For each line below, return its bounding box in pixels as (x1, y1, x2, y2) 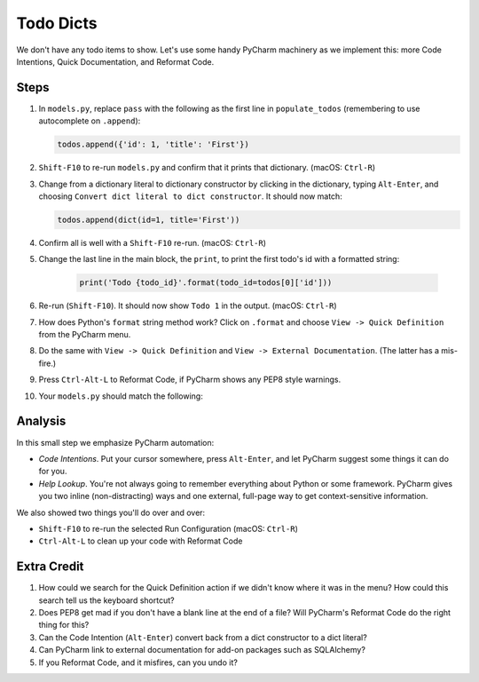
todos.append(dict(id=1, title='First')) (57, 214, 240, 225)
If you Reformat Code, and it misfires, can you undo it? (38, 657, 239, 668)
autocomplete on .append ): (38, 115, 141, 126)
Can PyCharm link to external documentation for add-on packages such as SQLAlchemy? (38, 645, 365, 655)
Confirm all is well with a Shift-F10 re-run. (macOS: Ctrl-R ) (38, 237, 266, 248)
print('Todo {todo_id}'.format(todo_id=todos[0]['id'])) (79, 278, 333, 288)
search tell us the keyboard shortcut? (38, 595, 175, 606)
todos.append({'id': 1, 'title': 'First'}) (57, 139, 250, 150)
